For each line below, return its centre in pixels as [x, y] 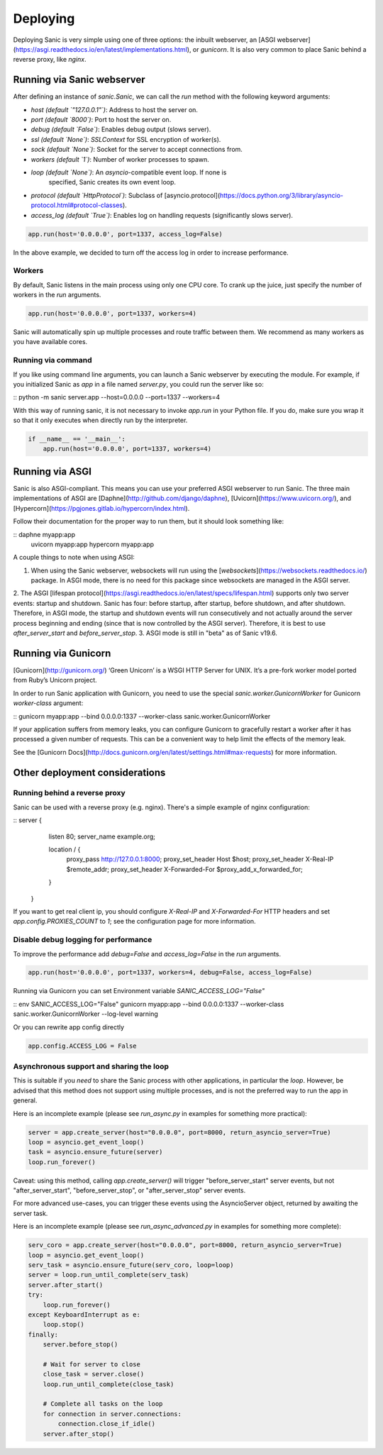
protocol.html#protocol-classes [77, 205]
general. [25, 1100]
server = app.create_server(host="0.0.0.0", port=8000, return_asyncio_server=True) [179, 1132]
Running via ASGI [52, 471]
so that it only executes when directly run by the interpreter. [100, 420]
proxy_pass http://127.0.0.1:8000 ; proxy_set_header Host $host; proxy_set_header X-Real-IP [200, 859]
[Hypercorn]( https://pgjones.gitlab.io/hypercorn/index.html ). [101, 508]
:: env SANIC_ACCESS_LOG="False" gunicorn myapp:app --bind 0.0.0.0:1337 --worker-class [149, 1004]
